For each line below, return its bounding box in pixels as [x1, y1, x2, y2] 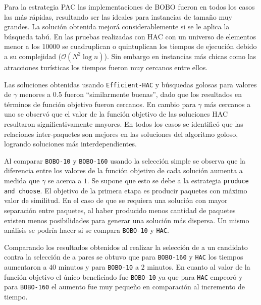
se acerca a [47, 175, 82, 186]
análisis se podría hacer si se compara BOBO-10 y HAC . [4, 225, 169, 235]
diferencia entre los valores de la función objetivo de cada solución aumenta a [4, 165, 243, 176]
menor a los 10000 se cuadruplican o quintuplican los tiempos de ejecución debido [4, 41, 257, 52]
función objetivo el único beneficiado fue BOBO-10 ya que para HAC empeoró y [4, 271, 243, 282]
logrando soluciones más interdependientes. [4, 138, 137, 149]
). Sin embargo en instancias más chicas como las [104, 50, 256, 61]
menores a [19, 89, 51, 99]
